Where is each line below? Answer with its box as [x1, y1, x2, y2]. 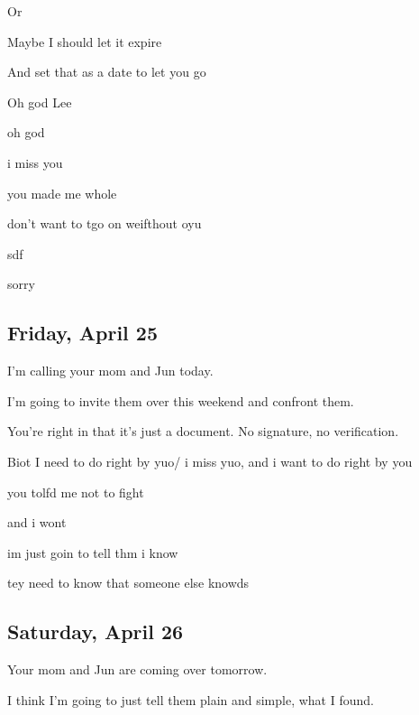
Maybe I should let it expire [7, 32, 162, 51]
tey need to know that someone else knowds [7, 573, 250, 592]
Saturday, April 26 [7, 617, 184, 645]
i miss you [7, 153, 63, 172]
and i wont [7, 513, 67, 532]
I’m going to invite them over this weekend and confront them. [7, 391, 354, 410]
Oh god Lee [7, 92, 72, 111]
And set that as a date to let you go [7, 62, 206, 81]
